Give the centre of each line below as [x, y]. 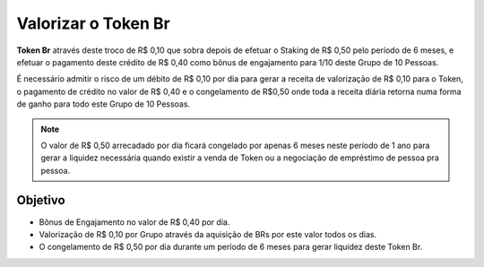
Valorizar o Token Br [93, 23]
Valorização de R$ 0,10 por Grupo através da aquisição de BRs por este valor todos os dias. [207, 234]
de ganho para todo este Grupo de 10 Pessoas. [104, 104]
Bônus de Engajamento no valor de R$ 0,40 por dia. [134, 222]
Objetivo [41, 200]
